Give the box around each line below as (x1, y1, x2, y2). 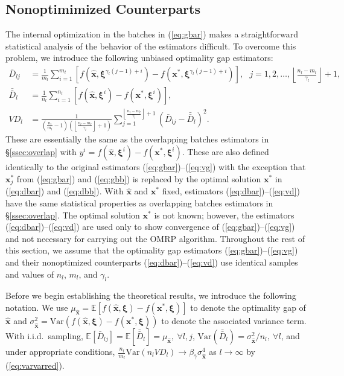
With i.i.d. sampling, (5, 330, 83, 342)
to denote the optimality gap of (190, 301, 306, 314)
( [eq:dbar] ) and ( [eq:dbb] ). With (5, 185, 124, 197)
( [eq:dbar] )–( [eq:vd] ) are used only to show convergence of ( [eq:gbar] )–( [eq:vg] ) (5, 220, 295, 233)
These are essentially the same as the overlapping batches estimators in (5, 132, 269, 145)
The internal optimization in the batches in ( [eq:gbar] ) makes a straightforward (5, 28, 299, 40)
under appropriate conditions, (5, 345, 115, 358)
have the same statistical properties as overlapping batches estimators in (5, 197, 273, 209)
